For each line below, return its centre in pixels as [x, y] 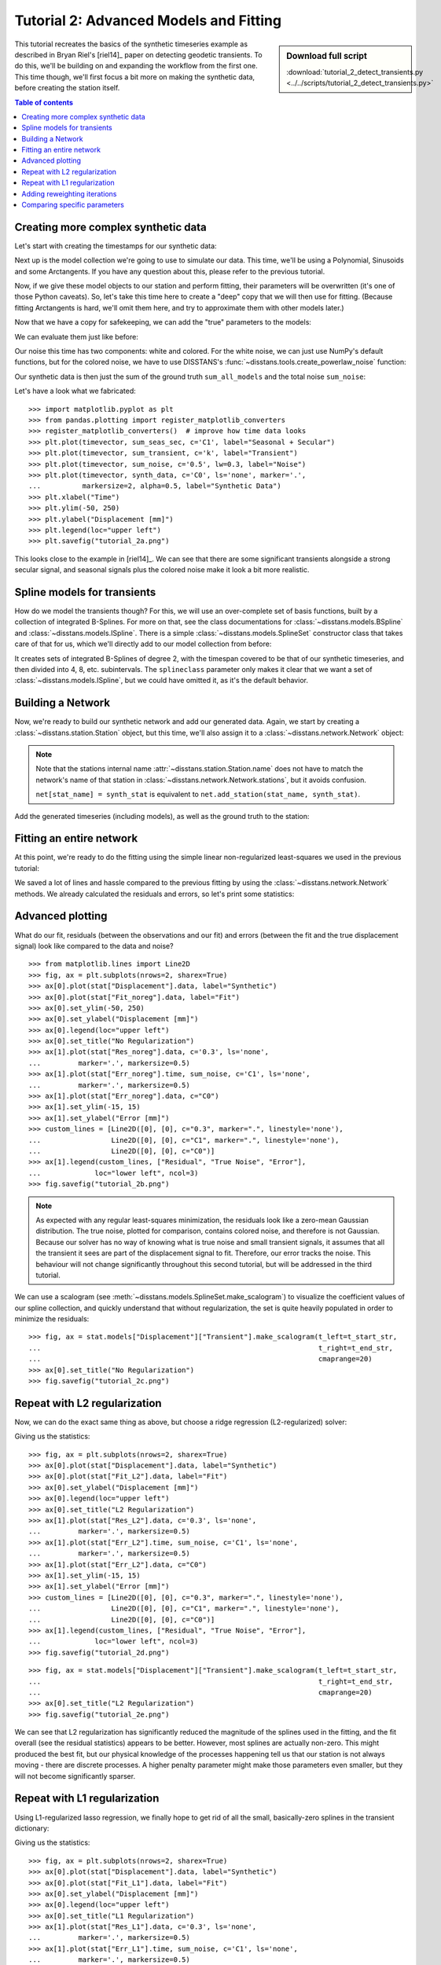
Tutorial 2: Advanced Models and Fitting [148, 20]
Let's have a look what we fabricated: [75, 391]
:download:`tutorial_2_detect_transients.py [355, 72]
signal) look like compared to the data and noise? [94, 946]
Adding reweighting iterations [69, 193]
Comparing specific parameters [73, 205]
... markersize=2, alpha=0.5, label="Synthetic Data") [155, 486]
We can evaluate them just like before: [77, 336]
